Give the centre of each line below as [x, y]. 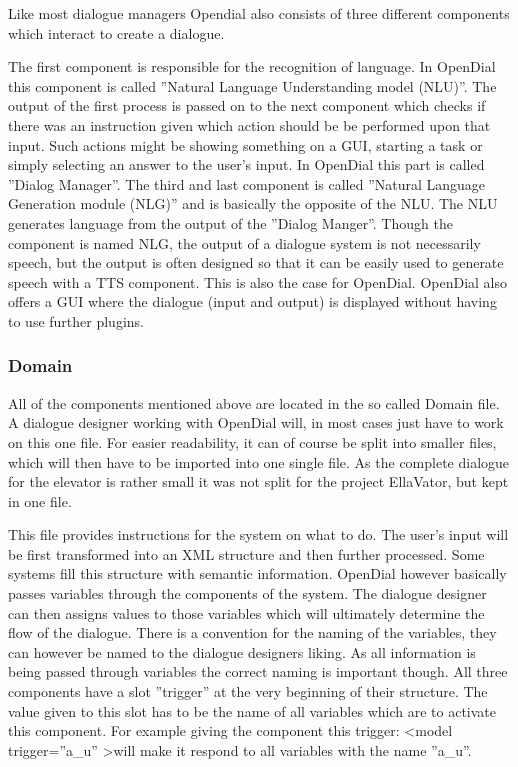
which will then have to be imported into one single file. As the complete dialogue [259, 461]
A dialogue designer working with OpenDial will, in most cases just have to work [256, 422]
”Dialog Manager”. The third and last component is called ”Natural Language [247, 183]
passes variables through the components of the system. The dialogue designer [247, 593]
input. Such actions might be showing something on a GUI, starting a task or [245, 144]
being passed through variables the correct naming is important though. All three [258, 671]
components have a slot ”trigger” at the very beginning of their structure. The [248, 691]
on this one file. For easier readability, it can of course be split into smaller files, [252, 441]
